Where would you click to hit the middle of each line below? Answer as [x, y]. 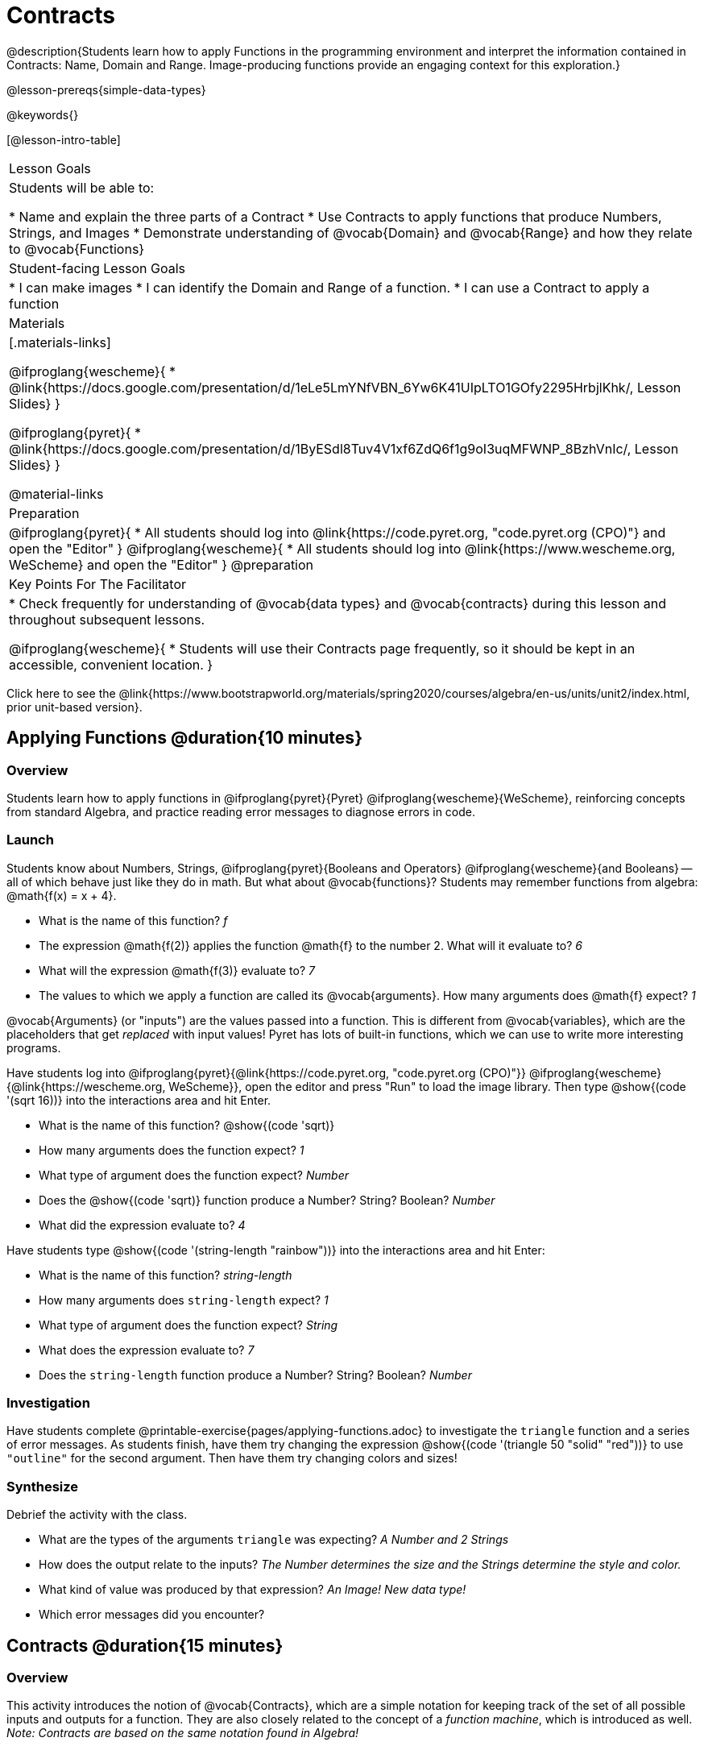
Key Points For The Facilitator [98, 584]
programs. [34, 1047]
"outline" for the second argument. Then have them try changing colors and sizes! [232, 1458]
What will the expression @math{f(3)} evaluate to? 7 [177, 970]
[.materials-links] [60, 342]
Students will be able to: [82, 187]
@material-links [56, 494]
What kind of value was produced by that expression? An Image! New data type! [253, 1590]
